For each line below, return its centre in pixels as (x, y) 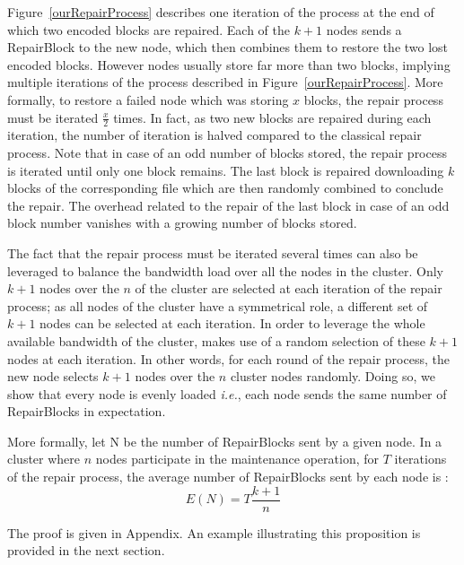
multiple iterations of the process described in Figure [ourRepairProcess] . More (225, 82)
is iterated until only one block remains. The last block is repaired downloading (226, 170)
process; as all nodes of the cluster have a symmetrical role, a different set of (218, 305)
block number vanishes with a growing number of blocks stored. (182, 223)
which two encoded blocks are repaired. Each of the (149, 29)
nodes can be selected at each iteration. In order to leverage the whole (232, 323)
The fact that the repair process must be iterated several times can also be (213, 252)
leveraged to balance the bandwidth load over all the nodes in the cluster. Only (226, 270)
